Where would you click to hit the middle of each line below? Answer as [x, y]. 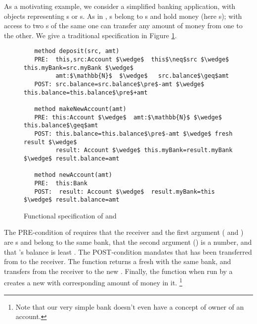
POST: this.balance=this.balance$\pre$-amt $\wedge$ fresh [133, 134]
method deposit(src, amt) [77, 51]
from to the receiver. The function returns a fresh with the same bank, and [118, 261]
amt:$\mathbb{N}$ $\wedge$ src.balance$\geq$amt [142, 76]
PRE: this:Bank [61, 183]
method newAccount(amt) [73, 175]
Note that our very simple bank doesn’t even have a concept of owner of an [130, 306]
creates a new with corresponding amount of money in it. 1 [93, 282]
